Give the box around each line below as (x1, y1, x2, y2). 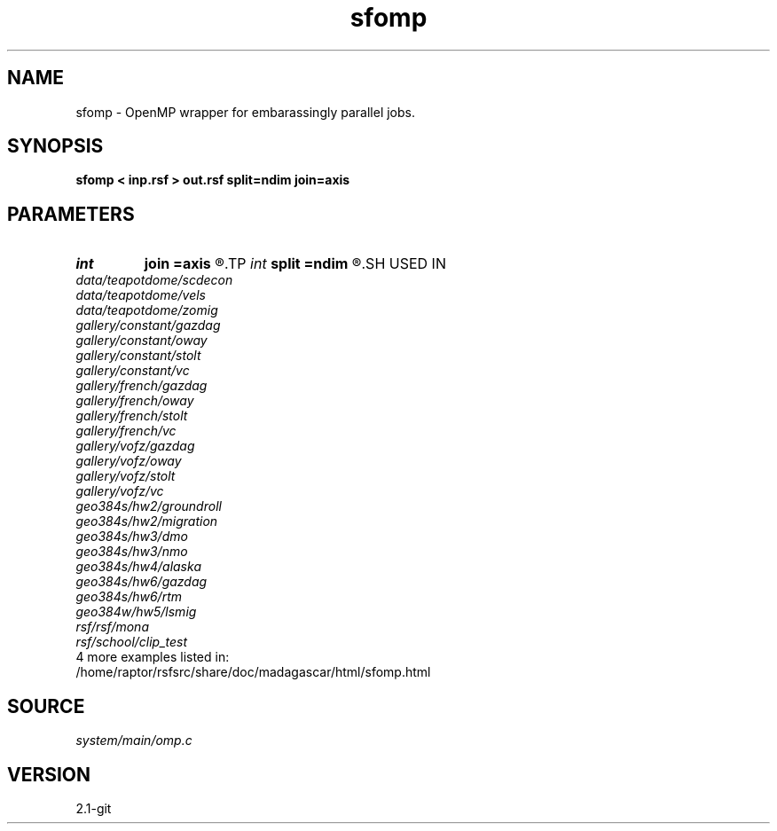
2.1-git (75, 800, 112, 816)
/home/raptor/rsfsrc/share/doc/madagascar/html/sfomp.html (75, 664, 431, 680)
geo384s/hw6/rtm (75, 589, 182, 605)
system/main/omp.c (75, 733, 192, 749)
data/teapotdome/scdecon (75, 272, 233, 288)
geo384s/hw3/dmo (75, 529, 188, 545)
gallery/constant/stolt (75, 348, 201, 364)
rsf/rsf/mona (75, 619, 149, 635)
